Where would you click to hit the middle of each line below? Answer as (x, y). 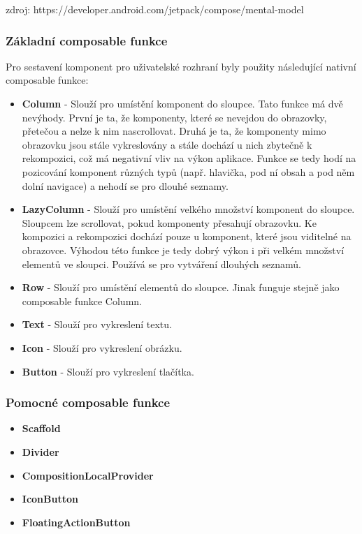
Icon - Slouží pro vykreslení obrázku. (102, 347)
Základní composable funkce (87, 40)
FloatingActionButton (76, 522)
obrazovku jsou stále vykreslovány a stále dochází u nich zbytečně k (167, 144)
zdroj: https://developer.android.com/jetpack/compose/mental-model (155, 9)
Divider (41, 451)
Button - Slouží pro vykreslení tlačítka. (108, 371)
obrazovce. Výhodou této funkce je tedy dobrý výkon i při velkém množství (183, 250)
